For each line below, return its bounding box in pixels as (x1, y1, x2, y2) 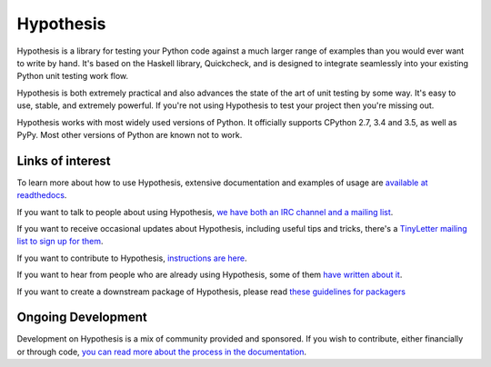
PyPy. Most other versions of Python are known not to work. (16, 129, 243, 140)
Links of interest (16, 153, 111, 168)
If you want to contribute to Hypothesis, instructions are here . (16, 253, 247, 263)
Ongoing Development (16, 310, 147, 325)
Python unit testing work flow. (16, 71, 129, 82)
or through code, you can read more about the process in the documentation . (16, 346, 307, 357)
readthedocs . (16, 190, 67, 201)
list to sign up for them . (16, 236, 104, 247)
